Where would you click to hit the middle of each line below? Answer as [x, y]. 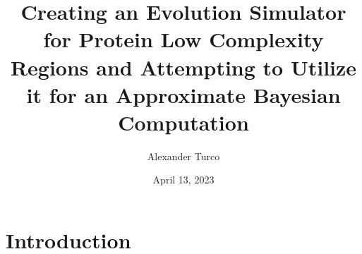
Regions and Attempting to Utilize [183, 67]
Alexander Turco [183, 156]
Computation [183, 122]
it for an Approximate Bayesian [183, 94]
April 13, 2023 [183, 180]
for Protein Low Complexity [183, 39]
